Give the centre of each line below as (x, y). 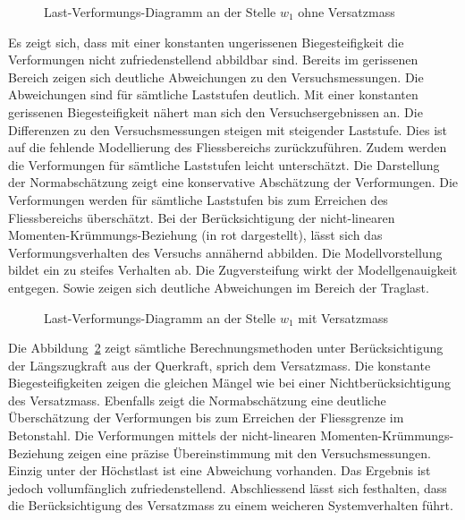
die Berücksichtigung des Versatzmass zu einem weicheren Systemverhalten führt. (231, 505)
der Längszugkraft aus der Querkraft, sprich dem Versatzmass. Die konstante (220, 365)
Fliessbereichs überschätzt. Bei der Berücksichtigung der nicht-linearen (202, 217)
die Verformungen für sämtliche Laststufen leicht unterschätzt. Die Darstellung (224, 164)
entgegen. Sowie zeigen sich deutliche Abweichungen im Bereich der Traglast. (219, 287)
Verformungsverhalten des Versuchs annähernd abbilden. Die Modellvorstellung (225, 252)
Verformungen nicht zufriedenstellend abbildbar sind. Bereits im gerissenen (213, 60)
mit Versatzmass (343, 317)
